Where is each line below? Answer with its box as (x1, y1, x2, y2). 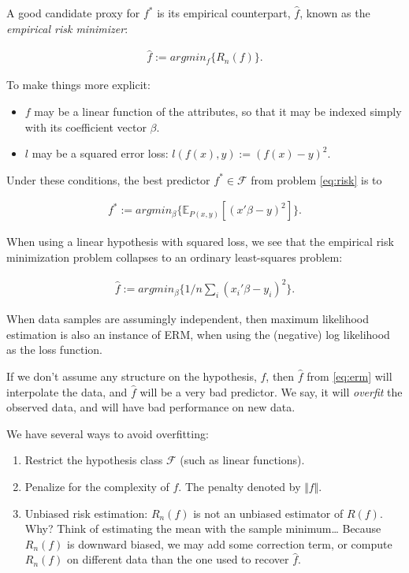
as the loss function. (6, 341, 102, 358)
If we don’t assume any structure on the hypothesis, (6, 367, 257, 384)
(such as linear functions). (180, 452, 305, 468)
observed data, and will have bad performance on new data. (6, 399, 296, 415)
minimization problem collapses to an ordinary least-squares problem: (6, 249, 343, 266)
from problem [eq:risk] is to (251, 171, 382, 188)
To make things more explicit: (6, 76, 151, 93)
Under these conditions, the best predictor (6, 171, 210, 188)
